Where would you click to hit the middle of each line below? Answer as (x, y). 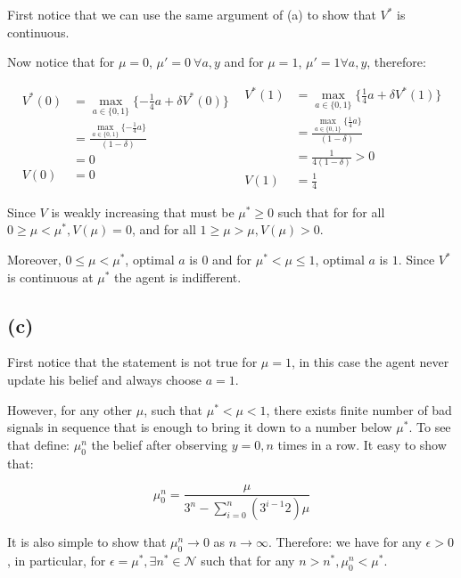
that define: (39, 444)
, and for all (164, 229)
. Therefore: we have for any (345, 542)
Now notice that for (61, 62)
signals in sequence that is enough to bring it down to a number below (200, 427)
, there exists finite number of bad (359, 409)
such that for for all (331, 212)
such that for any (248, 560)
